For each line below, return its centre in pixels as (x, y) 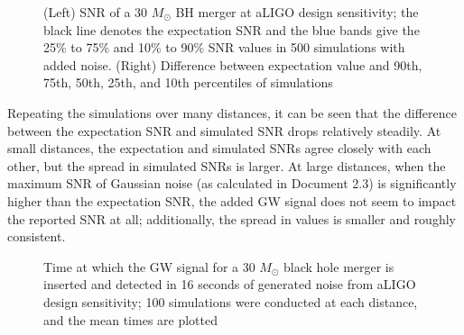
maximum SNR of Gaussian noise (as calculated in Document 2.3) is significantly (232, 183)
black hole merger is (339, 266)
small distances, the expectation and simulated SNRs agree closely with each (219, 148)
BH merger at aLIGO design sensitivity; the (297, 12)
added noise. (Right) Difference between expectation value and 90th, (233, 64)
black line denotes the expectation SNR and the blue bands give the (232, 29)
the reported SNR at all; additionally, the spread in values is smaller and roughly (232, 218)
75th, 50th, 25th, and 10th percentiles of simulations (188, 82)
